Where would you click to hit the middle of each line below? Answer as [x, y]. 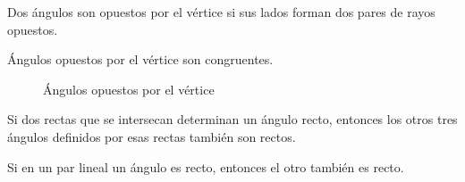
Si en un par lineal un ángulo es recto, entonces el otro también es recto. [206, 166]
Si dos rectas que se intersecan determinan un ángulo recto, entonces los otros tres [232, 119]
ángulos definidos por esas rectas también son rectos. [152, 136]
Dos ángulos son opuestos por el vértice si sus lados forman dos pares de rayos [221, 12]
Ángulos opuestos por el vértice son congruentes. [140, 59]
